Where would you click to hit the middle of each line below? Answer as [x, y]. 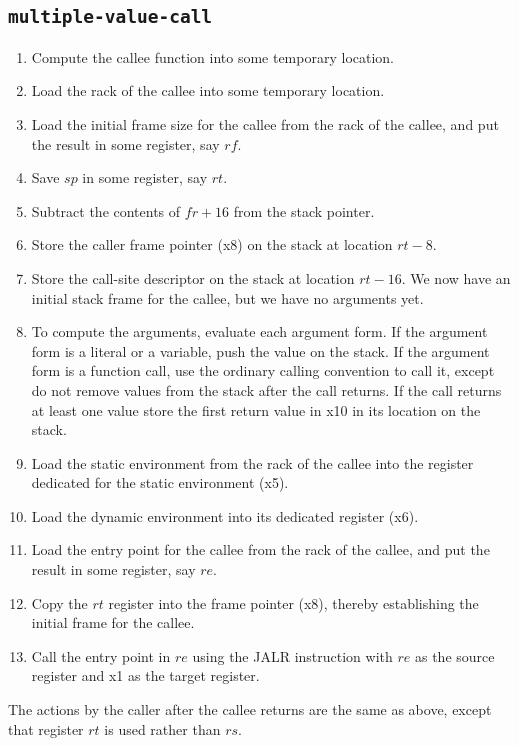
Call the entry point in [101, 655]
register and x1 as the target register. [145, 675]
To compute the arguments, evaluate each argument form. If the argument [259, 331]
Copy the [59, 602]
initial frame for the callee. [113, 622]
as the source [454, 655]
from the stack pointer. [304, 210]
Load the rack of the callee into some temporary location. [208, 90]
